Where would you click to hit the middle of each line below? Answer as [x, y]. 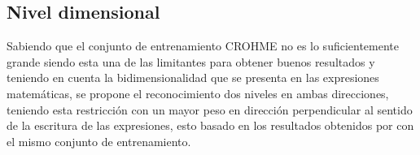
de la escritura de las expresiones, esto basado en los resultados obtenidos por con [210, 125]
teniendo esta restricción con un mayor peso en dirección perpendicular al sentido [210, 109]
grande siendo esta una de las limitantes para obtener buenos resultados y [191, 61]
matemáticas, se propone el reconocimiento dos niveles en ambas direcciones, [198, 93]
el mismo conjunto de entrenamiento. [99, 141]
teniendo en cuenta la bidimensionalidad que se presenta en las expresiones [193, 77]
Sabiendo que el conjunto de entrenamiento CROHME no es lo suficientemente [203, 46]
